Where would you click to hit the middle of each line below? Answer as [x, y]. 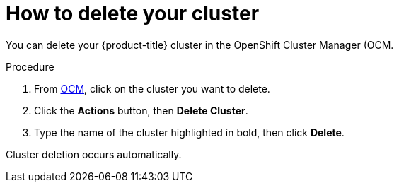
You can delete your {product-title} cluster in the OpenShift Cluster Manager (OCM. [200, 45]
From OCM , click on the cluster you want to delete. [152, 88]
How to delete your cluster [133, 13]
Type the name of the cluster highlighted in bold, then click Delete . [189, 132]
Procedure [30, 66]
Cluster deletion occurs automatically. [94, 154]
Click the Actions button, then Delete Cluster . [141, 110]
